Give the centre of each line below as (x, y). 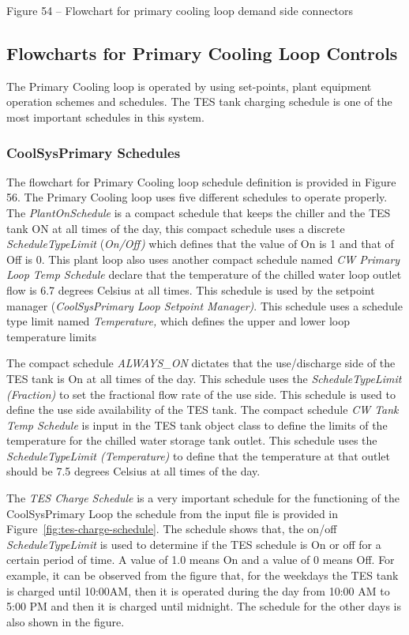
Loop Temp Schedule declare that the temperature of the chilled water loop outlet (204, 274)
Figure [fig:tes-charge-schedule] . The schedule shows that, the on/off (172, 529)
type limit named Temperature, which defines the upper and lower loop (178, 321)
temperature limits (52, 336)
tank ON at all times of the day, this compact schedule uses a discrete (176, 228)
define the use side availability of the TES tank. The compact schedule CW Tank (203, 410)
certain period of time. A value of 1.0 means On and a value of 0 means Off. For (201, 560)
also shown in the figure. (66, 621)
